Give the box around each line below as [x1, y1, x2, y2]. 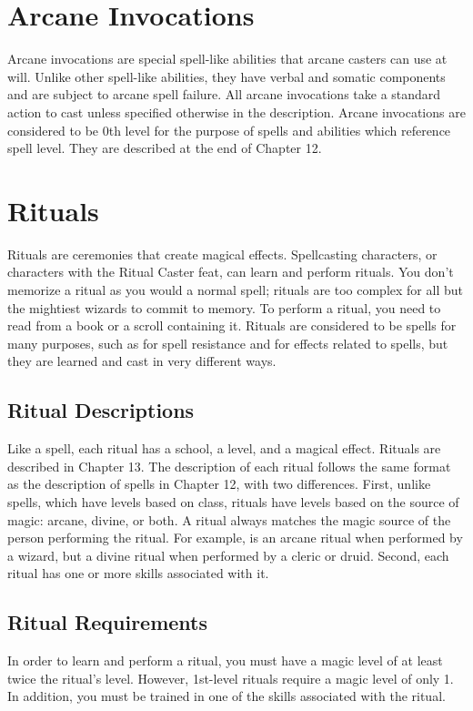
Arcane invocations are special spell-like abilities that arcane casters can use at [7, 49, 448, 68]
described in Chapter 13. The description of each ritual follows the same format [7, 456, 451, 475]
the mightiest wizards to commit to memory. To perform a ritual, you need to [7, 298, 441, 317]
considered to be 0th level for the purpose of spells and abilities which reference [7, 120, 451, 139]
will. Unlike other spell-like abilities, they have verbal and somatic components [7, 66, 446, 86]
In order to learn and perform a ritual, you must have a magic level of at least [7, 651, 443, 670]
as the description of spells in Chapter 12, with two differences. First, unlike [7, 474, 431, 493]
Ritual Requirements [7, 608, 208, 636]
